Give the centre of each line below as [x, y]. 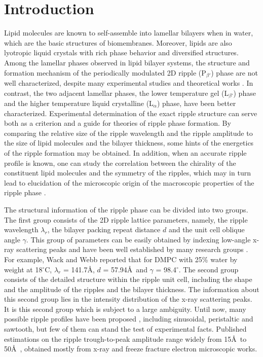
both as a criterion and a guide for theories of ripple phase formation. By [118, 123]
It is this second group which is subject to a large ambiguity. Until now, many [125, 309]
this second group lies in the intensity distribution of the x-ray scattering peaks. [128, 299]
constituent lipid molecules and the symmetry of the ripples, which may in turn [127, 173]
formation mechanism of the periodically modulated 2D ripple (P [105, 72]
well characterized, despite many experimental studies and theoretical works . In [129, 82]
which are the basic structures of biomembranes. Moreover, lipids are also [118, 42]
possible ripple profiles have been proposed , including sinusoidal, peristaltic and [129, 319]
